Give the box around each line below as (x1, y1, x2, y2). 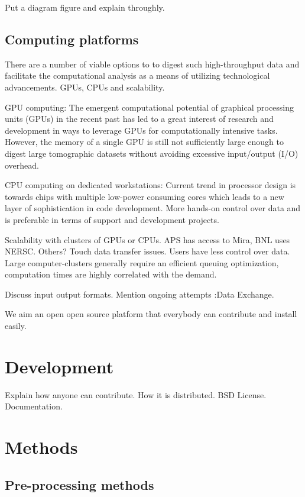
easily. (5, 319, 27, 332)
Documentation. (5, 400, 63, 412)
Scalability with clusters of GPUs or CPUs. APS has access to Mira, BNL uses (5, 233, 290, 246)
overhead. (5, 159, 39, 171)
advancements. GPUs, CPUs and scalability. (5, 80, 165, 93)
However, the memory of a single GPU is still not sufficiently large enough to (5, 135, 284, 148)
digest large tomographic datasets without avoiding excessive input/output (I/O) (5, 147, 298, 159)
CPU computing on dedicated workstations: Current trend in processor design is (5, 179, 296, 191)
